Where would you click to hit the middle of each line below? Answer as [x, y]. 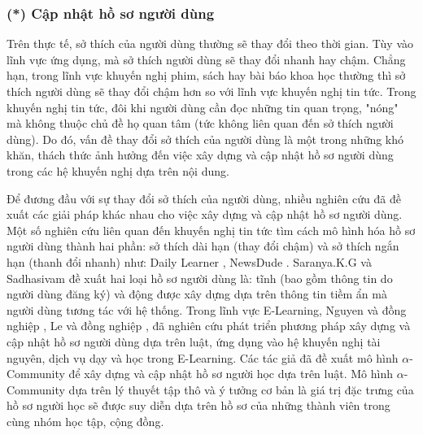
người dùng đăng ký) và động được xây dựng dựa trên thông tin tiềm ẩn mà [197, 294]
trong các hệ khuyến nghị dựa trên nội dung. [118, 170]
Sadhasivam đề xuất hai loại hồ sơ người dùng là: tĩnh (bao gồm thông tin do [200, 278]
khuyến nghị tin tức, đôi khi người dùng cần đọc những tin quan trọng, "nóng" [203, 107]
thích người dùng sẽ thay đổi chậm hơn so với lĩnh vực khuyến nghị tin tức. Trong [211, 91]
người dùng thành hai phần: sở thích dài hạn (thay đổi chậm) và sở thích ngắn [203, 246]
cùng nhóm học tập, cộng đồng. [85, 421]
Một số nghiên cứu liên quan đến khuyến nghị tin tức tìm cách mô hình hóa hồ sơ [211, 230]
